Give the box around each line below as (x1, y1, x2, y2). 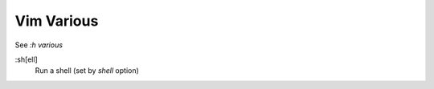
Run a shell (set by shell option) (35, 66, 140, 75)
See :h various (14, 40, 63, 50)
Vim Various (14, 12, 99, 30)
